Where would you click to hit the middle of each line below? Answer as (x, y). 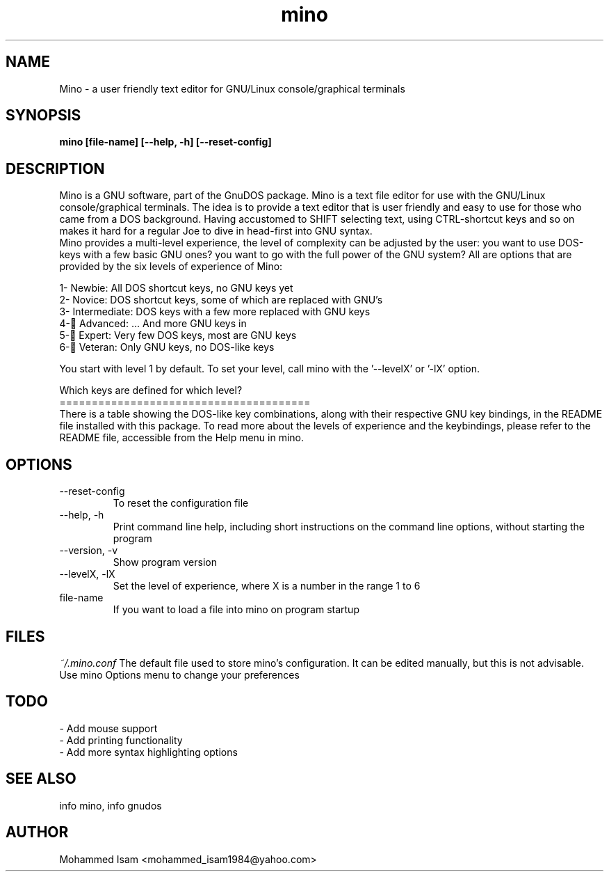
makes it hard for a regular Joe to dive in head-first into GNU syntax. (216, 231)
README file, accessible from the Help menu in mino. (182, 438)
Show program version (165, 562)
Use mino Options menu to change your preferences (179, 674)
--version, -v (89, 551)
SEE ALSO (41, 779)
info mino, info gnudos (111, 805)
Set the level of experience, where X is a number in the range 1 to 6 (267, 586)
